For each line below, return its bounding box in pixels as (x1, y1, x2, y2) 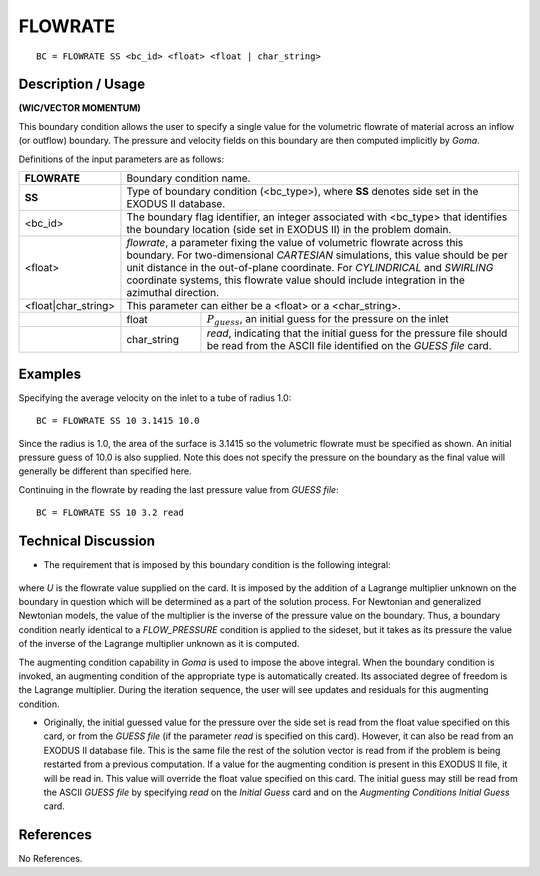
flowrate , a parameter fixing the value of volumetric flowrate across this (126, 236, 464, 250)
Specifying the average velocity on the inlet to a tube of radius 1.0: (18, 391, 292, 404)
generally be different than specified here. (18, 465, 192, 477)
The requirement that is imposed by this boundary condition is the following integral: (43, 559, 391, 571)
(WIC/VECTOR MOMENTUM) (18, 102, 142, 114)
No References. (18, 853, 83, 865)
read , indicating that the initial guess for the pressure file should (206, 326, 508, 340)
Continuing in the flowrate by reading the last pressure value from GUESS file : (18, 483, 339, 495)
